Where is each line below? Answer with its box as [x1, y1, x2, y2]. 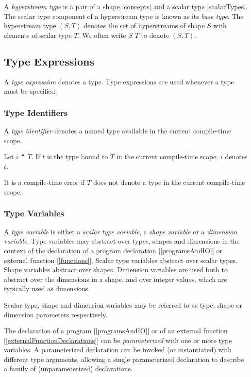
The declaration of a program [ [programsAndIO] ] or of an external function [4, 326, 228, 336]
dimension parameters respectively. [4, 309, 108, 319]
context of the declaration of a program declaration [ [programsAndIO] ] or [4, 245, 222, 255]
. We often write [78, 30, 126, 40]
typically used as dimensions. [4, 283, 90, 294]
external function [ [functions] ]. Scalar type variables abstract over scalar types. [4, 255, 237, 265]
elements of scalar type [4, 30, 72, 40]
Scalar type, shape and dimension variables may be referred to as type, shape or [4, 299, 243, 310]
